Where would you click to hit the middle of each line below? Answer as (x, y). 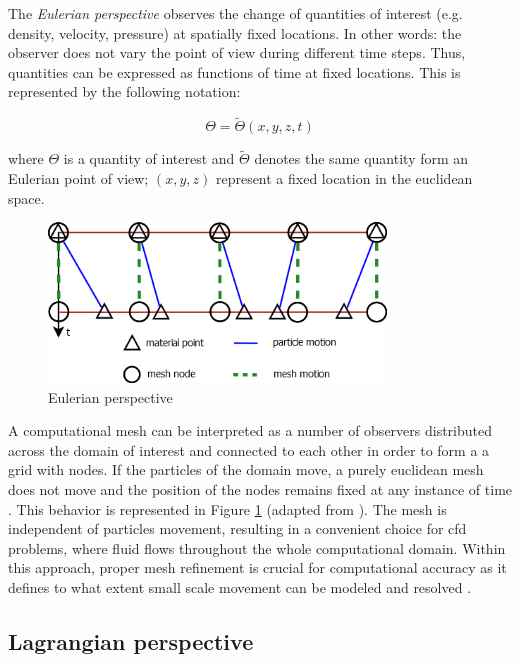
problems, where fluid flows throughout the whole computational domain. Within (257, 547)
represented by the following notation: (124, 91)
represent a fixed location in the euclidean (344, 178)
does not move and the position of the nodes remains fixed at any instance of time (260, 488)
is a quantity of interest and (149, 158)
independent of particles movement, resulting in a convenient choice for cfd (237, 528)
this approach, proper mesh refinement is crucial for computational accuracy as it (257, 567)
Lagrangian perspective (131, 640)
